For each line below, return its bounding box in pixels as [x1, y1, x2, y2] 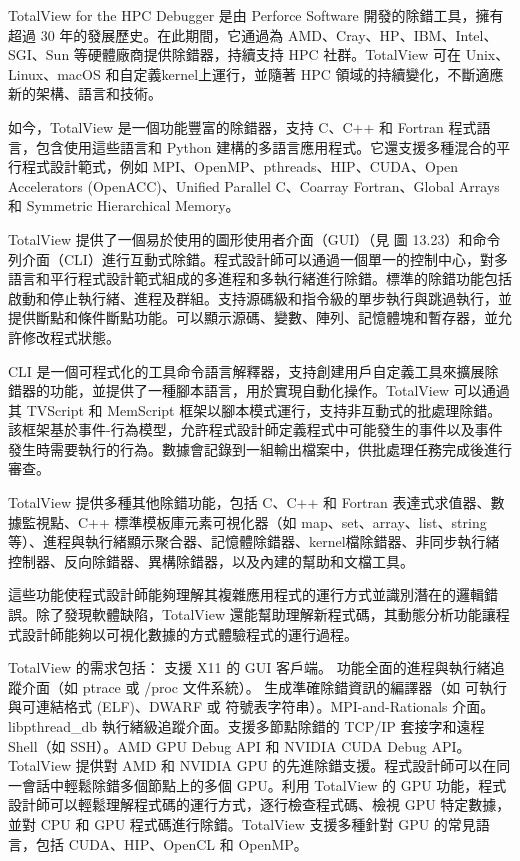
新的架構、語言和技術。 [8, 83, 162, 104]
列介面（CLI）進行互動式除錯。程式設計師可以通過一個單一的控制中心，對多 [8, 248, 508, 269]
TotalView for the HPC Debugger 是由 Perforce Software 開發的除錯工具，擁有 [8, 5, 504, 25]
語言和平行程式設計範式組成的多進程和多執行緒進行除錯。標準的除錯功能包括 [8, 268, 512, 289]
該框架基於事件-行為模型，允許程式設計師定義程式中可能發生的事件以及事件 [8, 419, 503, 440]
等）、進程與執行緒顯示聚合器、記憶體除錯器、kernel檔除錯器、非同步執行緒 [8, 531, 500, 552]
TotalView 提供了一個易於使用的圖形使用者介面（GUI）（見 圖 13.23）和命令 [8, 228, 501, 249]
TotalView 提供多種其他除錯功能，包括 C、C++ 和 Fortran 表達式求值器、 [8, 492, 491, 513]
